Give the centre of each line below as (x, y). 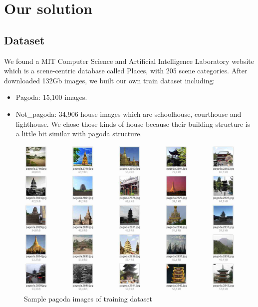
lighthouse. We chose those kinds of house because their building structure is (133, 124)
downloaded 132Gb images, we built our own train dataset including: (110, 80)
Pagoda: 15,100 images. (51, 97)
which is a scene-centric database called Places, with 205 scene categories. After (126, 71)
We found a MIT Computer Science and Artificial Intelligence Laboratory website (129, 61)
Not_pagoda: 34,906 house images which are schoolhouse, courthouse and (129, 114)
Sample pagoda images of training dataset (88, 298)
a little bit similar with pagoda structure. (79, 134)
